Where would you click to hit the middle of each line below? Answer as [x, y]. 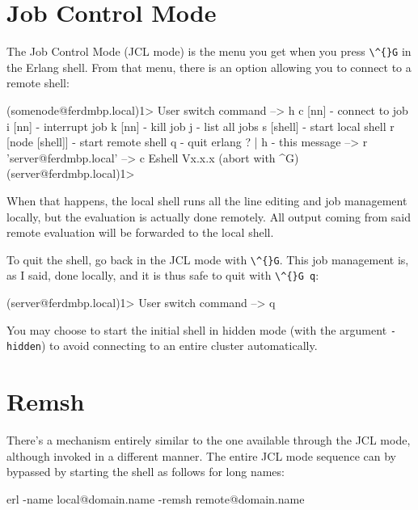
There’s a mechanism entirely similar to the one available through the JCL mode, [209, 440]
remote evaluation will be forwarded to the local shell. [140, 232]
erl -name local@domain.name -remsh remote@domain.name [156, 498]
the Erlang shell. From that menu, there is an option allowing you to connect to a [209, 67]
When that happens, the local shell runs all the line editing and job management [207, 200]
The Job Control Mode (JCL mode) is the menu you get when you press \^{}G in [209, 51]
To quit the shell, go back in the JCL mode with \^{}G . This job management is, [208, 259]
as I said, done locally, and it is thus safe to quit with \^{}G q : [163, 275]
